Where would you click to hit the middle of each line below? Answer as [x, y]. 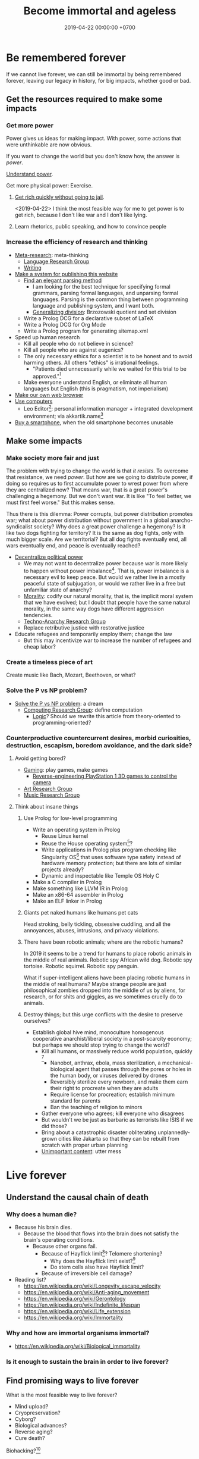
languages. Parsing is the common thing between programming [110, 299]
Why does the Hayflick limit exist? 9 [93, 1260]
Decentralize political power [49, 557]
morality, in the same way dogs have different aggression [94, 609]
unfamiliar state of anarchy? [58, 590]
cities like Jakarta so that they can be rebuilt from [119, 1139]
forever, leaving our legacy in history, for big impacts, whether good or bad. [99, 80]
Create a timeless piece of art [50, 662]
